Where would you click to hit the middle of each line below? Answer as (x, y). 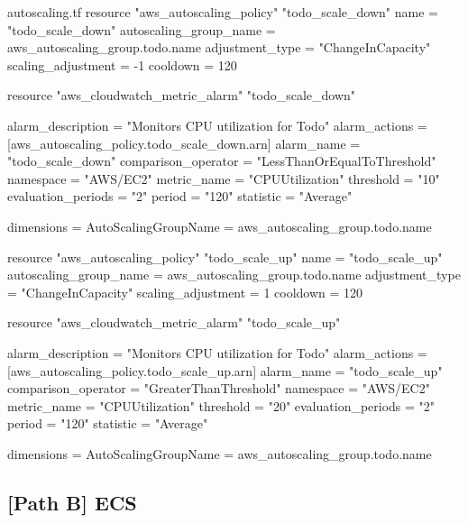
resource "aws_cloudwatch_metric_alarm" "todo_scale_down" (182, 95)
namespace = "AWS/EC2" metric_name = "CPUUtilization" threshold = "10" (224, 178)
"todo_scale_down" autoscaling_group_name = (142, 29)
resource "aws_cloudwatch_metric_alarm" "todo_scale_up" (174, 322)
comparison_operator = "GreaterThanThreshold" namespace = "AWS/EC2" (219, 388)
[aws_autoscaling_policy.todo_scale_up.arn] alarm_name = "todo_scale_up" (225, 370)
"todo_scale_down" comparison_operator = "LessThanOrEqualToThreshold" (222, 161)
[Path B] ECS (72, 502)
